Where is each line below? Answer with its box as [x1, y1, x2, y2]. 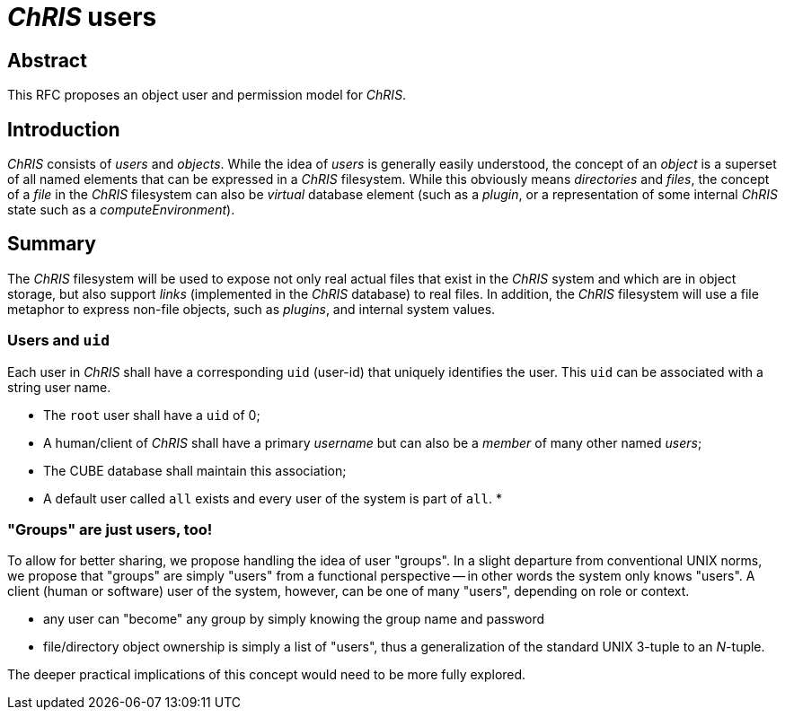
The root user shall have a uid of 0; [43, 407, 260, 423]
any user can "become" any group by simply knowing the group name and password [43, 611, 545, 627]
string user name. [7, 379, 111, 395]
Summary [7, 232, 96, 256]
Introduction [7, 118, 120, 141]
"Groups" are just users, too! [7, 520, 213, 538]
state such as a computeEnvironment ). [7, 202, 235, 218]
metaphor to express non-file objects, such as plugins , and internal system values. [7, 301, 496, 317]
